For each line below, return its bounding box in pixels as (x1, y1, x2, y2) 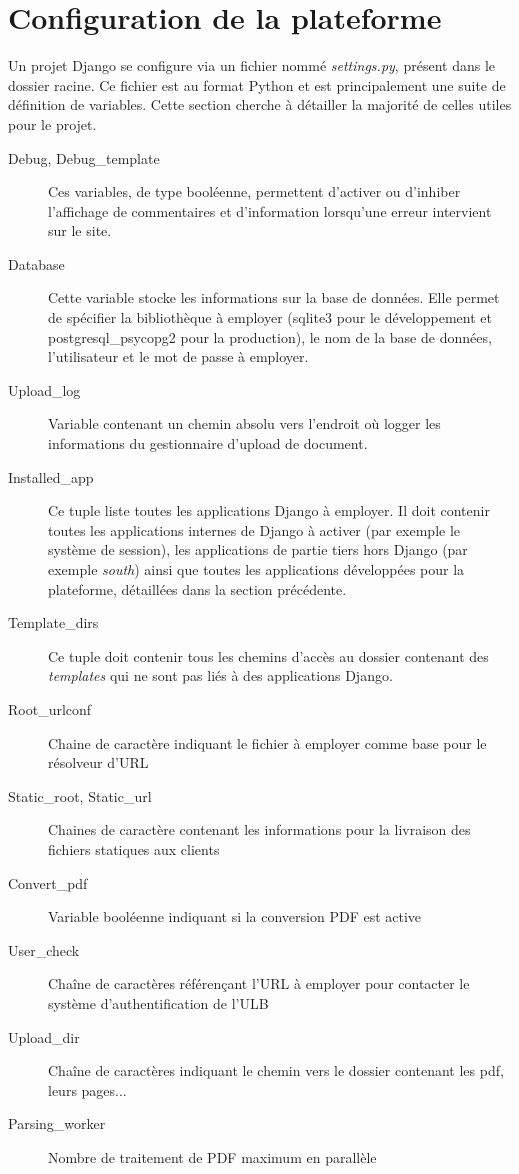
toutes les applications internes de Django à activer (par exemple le (48, 519, 461, 540)
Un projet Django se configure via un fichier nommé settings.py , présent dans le (8, 55, 495, 76)
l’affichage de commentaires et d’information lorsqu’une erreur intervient (48, 200, 492, 221)
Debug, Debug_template (8, 147, 160, 168)
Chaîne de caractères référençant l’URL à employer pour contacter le (48, 973, 470, 994)
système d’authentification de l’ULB (48, 992, 269, 1013)
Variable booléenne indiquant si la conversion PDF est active (48, 906, 422, 927)
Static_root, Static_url (8, 785, 152, 806)
